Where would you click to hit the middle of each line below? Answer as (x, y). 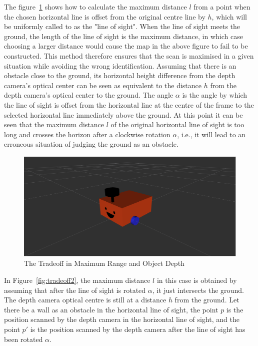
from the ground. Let (207, 300)
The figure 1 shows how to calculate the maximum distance (95, 7)
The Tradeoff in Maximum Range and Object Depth (104, 263)
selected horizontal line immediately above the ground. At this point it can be (123, 114)
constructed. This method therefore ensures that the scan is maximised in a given (129, 55)
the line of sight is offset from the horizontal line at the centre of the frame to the (129, 104)
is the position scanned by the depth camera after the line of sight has (138, 329)
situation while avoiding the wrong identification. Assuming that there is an (120, 65)
